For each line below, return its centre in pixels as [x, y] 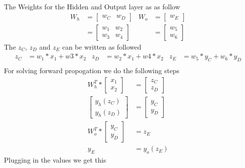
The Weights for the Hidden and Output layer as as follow [92, 6]
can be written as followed [102, 46]
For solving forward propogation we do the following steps [92, 70]
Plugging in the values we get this [55, 160]
